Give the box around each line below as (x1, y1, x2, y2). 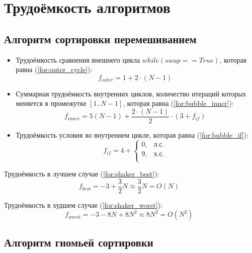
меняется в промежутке (15, 98, 86, 108)
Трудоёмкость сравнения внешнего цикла (15, 54, 140, 65)
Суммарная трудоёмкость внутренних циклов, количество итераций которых (15, 88, 247, 98)
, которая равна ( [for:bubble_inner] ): (123, 98, 234, 108)
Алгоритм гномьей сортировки (4, 234, 154, 250)
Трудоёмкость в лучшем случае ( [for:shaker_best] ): (4, 169, 160, 179)
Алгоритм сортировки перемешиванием (4, 31, 197, 46)
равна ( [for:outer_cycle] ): (15, 64, 92, 75)
